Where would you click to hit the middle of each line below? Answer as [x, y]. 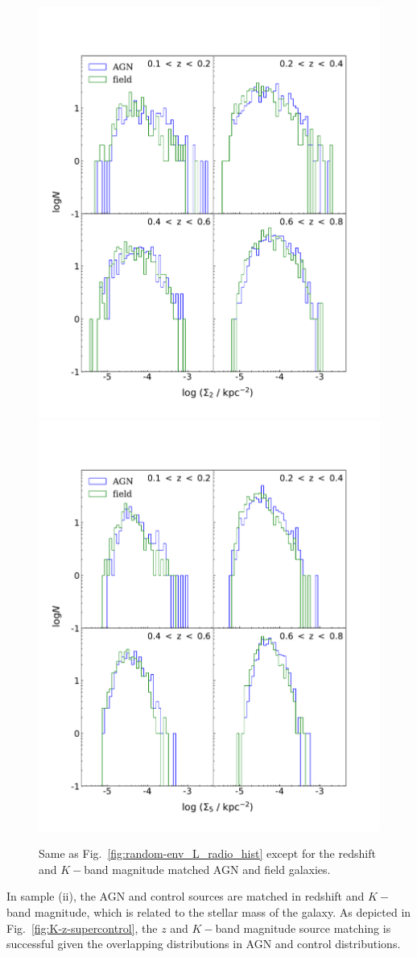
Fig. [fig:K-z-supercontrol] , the [82, 928]
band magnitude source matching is [303, 928]
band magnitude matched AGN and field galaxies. [207, 869]
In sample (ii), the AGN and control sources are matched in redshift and [186, 896]
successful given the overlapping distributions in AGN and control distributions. [204, 944]
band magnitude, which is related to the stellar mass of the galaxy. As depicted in [209, 911]
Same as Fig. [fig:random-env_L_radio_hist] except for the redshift [207, 853]
